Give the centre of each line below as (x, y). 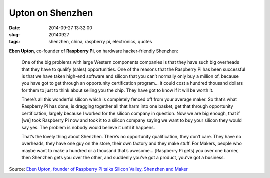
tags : (15, 42)
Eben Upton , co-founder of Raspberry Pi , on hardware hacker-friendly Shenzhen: (94, 51)
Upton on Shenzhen (51, 13)
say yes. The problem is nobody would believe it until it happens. (88, 127)
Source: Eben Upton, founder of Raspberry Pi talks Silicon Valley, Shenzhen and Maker (99, 169)
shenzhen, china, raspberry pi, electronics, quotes (100, 42)
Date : (15, 28)
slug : (14, 34)
